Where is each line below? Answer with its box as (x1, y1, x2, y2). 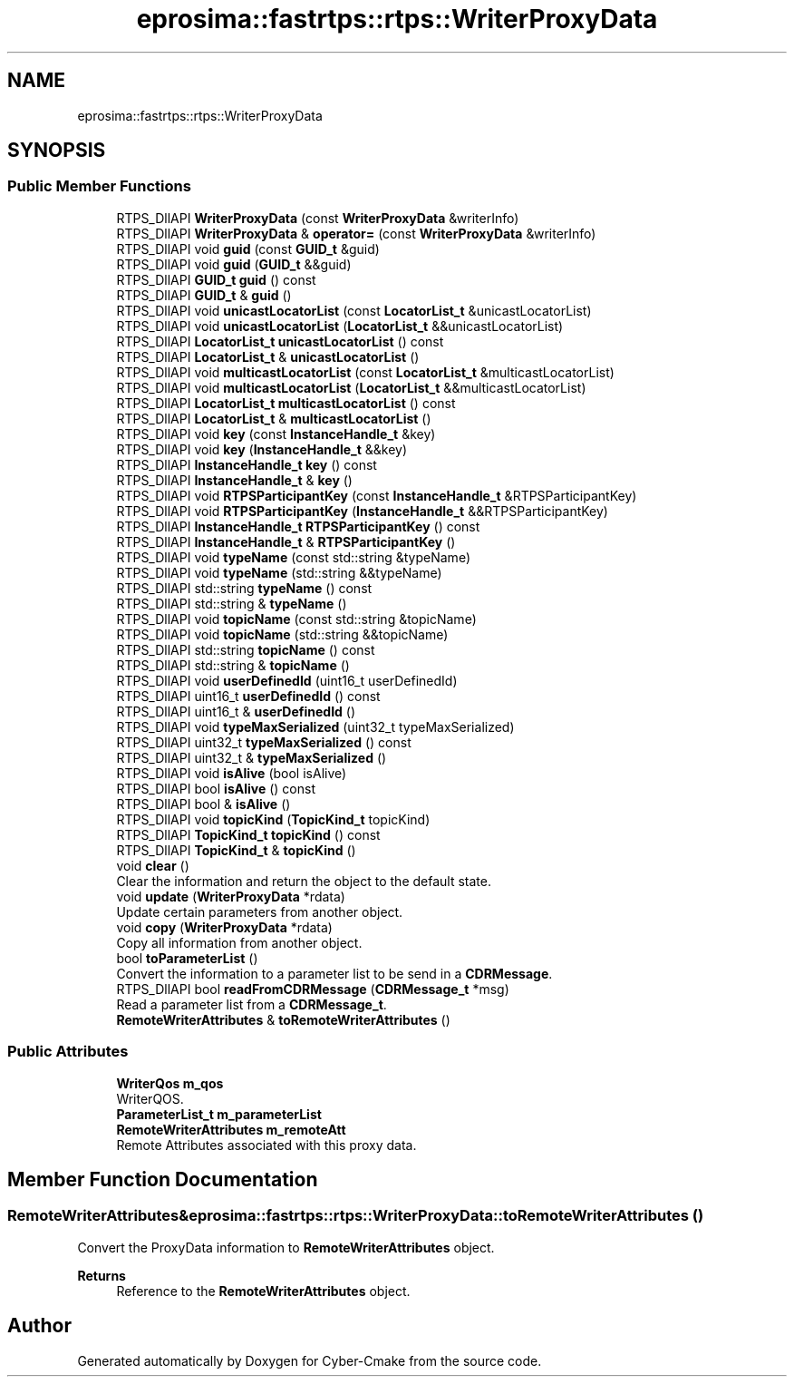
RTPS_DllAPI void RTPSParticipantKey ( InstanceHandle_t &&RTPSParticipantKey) (116, 502, 608, 519)
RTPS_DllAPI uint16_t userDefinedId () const (116, 687, 381, 704)
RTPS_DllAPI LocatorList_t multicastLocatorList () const (116, 395, 456, 411)
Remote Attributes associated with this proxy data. (116, 1136, 417, 1153)
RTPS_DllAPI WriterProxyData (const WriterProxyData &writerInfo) (116, 210, 519, 226)
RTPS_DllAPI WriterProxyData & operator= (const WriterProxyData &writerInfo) (116, 225, 596, 241)
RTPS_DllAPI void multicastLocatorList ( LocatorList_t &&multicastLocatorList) (116, 379, 586, 395)
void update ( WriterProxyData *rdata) (116, 888, 345, 904)
